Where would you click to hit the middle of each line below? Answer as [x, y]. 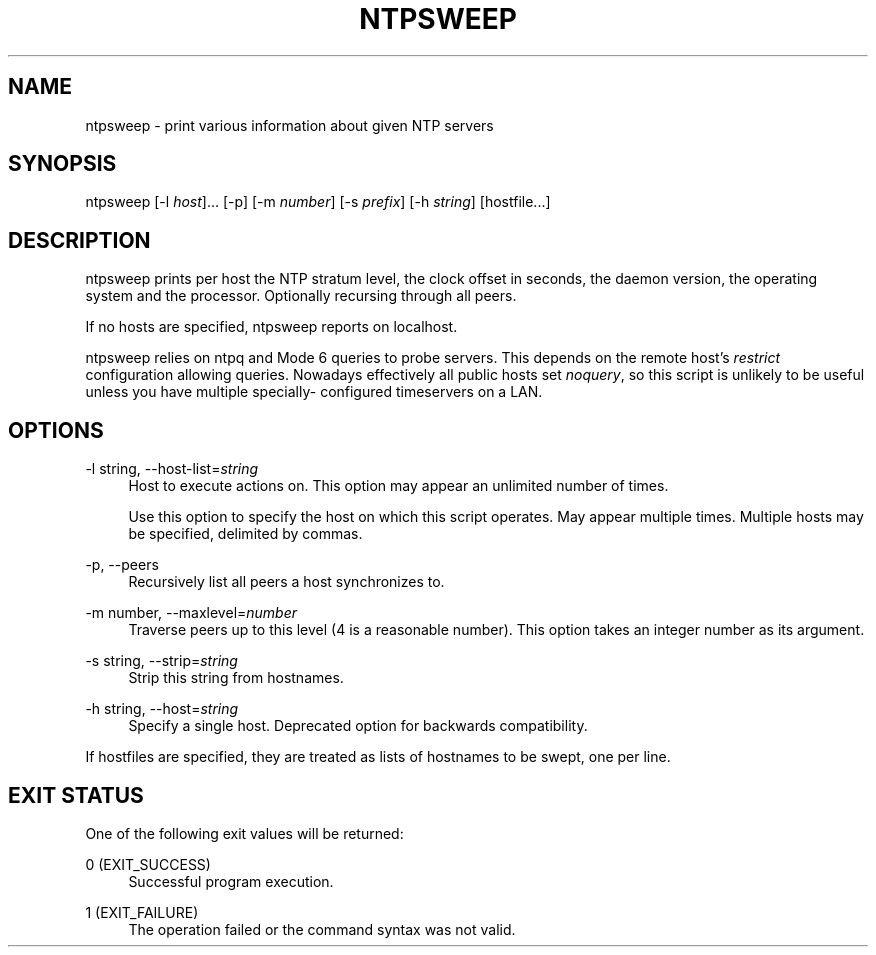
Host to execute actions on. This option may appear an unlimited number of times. [398, 486]
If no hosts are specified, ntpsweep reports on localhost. [271, 327]
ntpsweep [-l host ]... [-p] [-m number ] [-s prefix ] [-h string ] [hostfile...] [318, 202]
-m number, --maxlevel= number [191, 613]
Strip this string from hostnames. [236, 678]
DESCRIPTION [79, 240]
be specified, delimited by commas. [245, 534]
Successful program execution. [231, 881]
